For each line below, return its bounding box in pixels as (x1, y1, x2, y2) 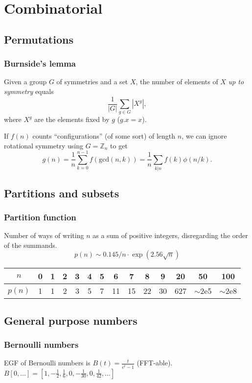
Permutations (4, 31, 73, 47)
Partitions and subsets (4, 185, 119, 200)
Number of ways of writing (4, 230, 84, 240)
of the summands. (4, 239, 57, 250)
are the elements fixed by (34, 114, 110, 124)
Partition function (4, 211, 76, 223)
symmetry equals (4, 86, 54, 96)
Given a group (4, 76, 47, 87)
